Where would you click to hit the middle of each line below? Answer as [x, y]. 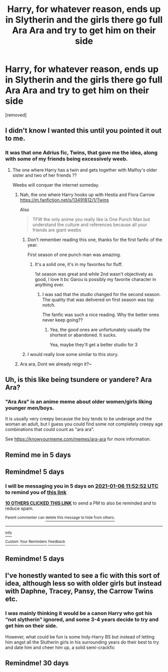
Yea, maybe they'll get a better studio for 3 [94, 344]
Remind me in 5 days [38, 455]
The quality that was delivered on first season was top [98, 299]
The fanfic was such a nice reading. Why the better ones [101, 314]
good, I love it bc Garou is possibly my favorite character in [95, 279]
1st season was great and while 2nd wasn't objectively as [94, 274]
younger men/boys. [30, 407]
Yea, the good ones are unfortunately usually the [100, 329]
